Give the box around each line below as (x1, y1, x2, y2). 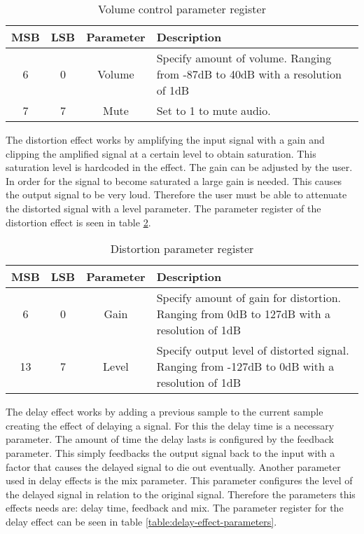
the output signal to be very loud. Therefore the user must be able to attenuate (6, 187, 347, 202)
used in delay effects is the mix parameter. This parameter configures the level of (6, 473, 353, 488)
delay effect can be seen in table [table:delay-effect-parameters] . (6, 514, 277, 528)
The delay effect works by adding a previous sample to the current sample (6, 404, 323, 419)
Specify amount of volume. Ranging (156, 50, 332, 66)
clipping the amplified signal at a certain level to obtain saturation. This (6, 146, 316, 160)
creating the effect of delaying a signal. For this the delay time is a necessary (6, 418, 335, 432)
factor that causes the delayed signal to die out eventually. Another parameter (6, 459, 341, 474)
